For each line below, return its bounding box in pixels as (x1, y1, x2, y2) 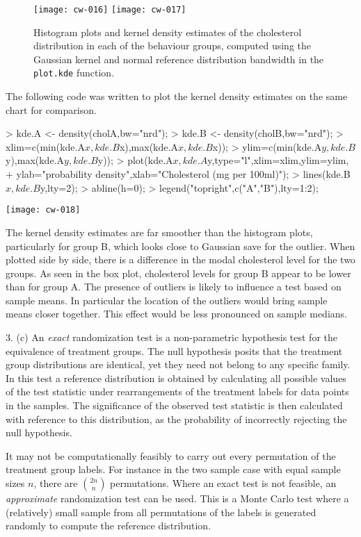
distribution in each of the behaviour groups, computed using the (33, 38, 312, 53)
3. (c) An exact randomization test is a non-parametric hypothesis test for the (6, 330, 337, 345)
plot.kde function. (33, 65, 115, 80)
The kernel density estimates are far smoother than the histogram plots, (6, 224, 313, 239)
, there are (33, 476, 78, 490)
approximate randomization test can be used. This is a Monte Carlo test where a (6, 491, 349, 505)
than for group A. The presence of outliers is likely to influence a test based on (6, 279, 342, 294)
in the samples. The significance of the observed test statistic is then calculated (6, 398, 343, 413)
